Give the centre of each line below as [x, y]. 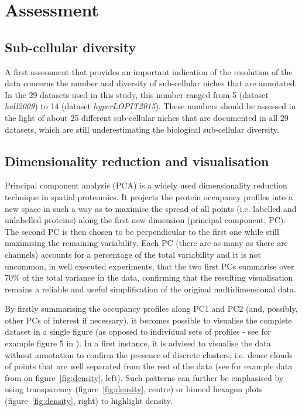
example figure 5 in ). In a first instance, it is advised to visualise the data [138, 343]
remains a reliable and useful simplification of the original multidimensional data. [150, 289]
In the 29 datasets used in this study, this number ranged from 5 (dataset [137, 94]
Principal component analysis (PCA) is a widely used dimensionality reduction [146, 185]
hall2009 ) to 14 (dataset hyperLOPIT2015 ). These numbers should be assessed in [150, 106]
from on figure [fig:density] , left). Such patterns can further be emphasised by [144, 377]
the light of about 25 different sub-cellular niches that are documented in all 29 [147, 117]
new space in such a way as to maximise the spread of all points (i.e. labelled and [151, 208]
